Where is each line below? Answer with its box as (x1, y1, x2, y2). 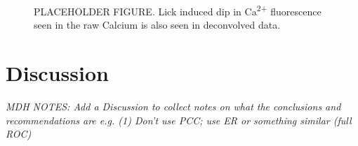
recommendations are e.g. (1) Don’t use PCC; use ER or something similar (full (6, 112, 352, 127)
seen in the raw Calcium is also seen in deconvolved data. (34, 17, 281, 32)
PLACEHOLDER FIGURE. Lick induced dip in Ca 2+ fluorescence (34, 2, 321, 18)
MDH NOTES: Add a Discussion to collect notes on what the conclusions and (6, 98, 341, 113)
